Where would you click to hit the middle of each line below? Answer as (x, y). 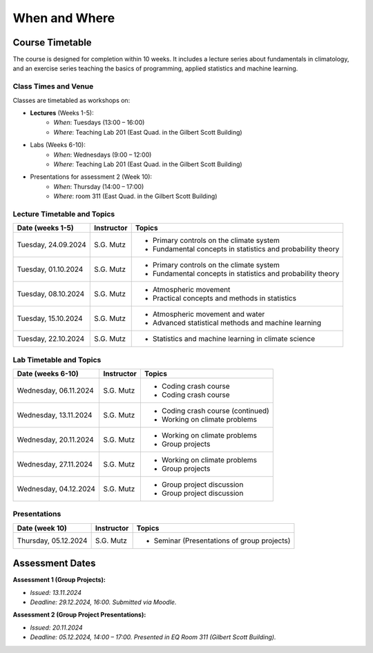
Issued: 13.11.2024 (56, 592)
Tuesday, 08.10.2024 (51, 294)
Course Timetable (52, 42)
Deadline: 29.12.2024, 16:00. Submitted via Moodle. (103, 602)
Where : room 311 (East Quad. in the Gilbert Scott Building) (135, 196)
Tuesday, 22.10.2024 (51, 339)
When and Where (64, 18)
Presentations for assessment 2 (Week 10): (91, 177)
